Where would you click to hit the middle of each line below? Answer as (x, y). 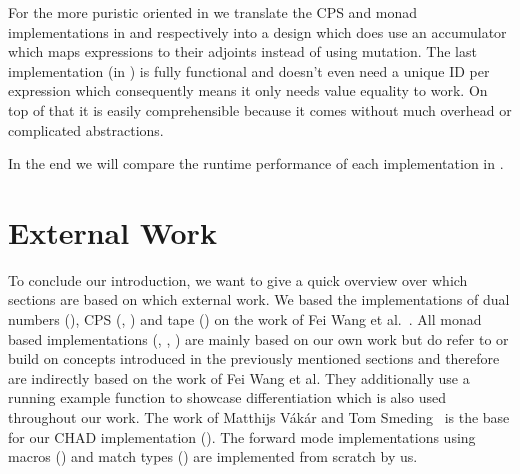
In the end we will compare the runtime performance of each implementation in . (256, 163)
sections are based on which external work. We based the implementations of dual (259, 299)
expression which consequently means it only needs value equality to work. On (248, 90)
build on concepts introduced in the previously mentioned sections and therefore (254, 358)
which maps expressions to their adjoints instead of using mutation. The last (242, 51)
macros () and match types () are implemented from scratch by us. (213, 456)
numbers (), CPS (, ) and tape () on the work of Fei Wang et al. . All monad (245, 319)
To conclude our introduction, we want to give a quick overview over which (238, 279)
